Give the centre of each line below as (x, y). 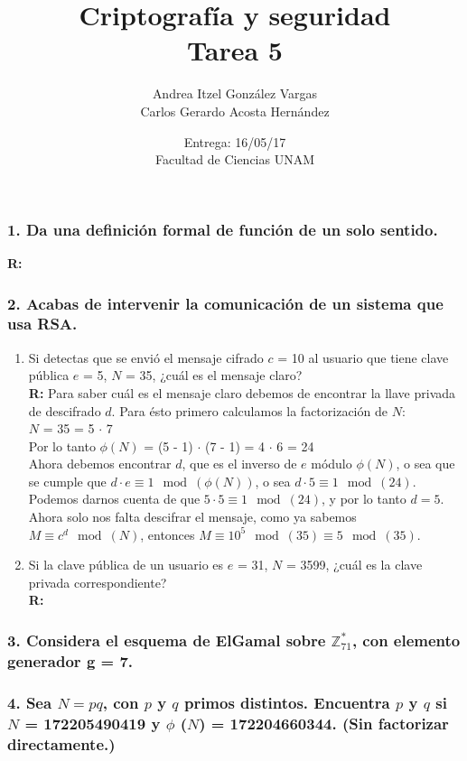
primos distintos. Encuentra (287, 702)
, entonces (168, 534)
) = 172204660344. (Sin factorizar (324, 723)
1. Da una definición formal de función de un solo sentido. (223, 229)
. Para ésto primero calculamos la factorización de (249, 410)
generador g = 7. (70, 660)
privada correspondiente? (98, 582)
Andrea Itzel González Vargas (235, 93)
